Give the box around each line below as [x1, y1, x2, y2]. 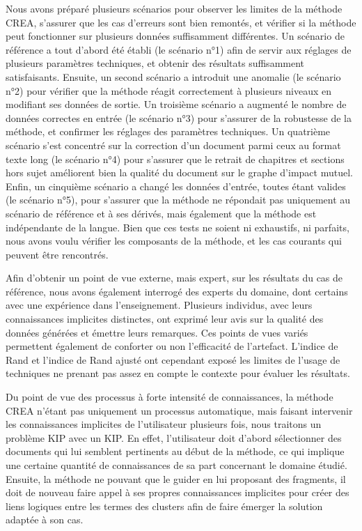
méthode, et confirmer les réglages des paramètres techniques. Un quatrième [6, 124, 331, 139]
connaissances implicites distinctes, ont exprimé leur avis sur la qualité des [6, 311, 324, 326]
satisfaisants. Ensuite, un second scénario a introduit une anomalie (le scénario [6, 69, 341, 84]
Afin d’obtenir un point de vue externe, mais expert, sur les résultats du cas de [6, 270, 343, 285]
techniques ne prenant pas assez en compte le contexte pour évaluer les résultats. [6, 366, 350, 380]
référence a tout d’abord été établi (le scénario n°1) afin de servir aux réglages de [6, 42, 352, 56]
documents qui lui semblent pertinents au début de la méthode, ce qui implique [6, 444, 345, 459]
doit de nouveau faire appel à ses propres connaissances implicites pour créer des [6, 485, 349, 500]
